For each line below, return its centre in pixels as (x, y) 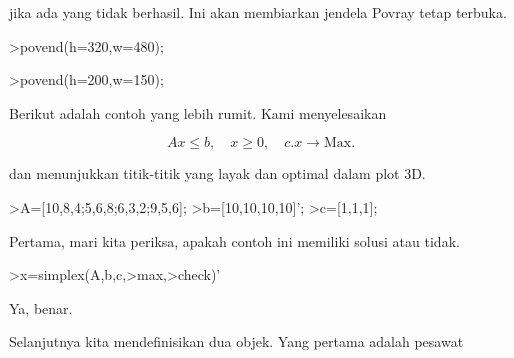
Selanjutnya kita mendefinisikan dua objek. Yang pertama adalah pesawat (236, 341)
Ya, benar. (41, 307)
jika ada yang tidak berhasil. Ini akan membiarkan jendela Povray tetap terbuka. (258, 12)
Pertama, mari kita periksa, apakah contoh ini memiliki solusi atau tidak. (234, 240)
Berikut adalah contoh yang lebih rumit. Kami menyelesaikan (198, 112)
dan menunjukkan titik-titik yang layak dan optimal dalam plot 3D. (217, 173)
